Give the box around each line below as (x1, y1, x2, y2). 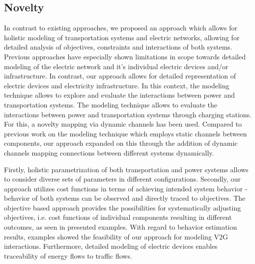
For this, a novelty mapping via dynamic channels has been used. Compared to (4, 119, 242, 129)
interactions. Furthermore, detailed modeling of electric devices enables (4, 241, 218, 251)
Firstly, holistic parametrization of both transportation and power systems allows (4, 164, 249, 174)
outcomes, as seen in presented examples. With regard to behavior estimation (4, 222, 237, 232)
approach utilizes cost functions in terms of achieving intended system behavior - (4, 183, 248, 193)
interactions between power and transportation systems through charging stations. (4, 109, 252, 119)
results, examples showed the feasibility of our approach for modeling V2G (4, 231, 228, 241)
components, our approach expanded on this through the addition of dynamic (4, 138, 238, 148)
